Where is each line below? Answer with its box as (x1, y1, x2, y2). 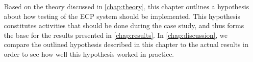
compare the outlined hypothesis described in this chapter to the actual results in (4, 39, 249, 49)
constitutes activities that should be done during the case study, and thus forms (4, 20, 244, 31)
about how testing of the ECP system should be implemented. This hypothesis (4, 11, 240, 21)
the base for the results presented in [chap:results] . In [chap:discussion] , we (4, 30, 228, 40)
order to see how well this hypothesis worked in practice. (4, 48, 174, 59)
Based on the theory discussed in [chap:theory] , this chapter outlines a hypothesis (4, 1, 249, 11)
